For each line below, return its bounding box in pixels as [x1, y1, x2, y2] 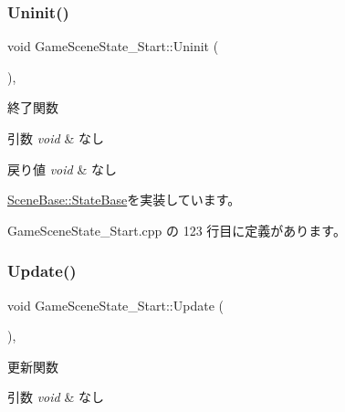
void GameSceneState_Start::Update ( [7, 295, 224, 314]
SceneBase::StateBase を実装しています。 [7, 190, 241, 209]
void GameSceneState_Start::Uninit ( [7, 37, 219, 56]
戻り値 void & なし [7, 159, 117, 178]
